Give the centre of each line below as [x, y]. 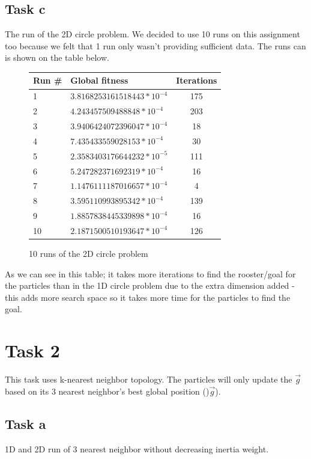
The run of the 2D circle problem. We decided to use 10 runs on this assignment [152, 34]
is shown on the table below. [57, 57]
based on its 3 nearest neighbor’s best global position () [107, 391]
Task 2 [32, 350]
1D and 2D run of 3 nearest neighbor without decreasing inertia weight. [137, 448]
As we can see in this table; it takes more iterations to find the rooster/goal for [150, 273]
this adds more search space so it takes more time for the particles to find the [148, 297]
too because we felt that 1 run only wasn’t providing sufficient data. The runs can [155, 45]
